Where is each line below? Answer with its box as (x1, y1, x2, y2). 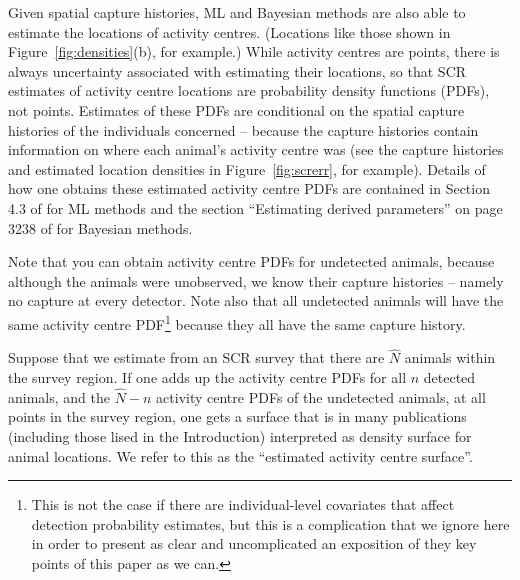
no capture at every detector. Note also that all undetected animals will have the (8, 290, 504, 311)
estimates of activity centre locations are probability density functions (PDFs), (8, 80, 490, 101)
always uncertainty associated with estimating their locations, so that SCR (8, 60, 467, 81)
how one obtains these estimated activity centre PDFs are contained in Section (8, 178, 490, 199)
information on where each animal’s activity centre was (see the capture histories (8, 139, 504, 160)
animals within (404, 347, 496, 368)
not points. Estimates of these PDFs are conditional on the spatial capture (8, 99, 465, 120)
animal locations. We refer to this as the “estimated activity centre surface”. (8, 445, 473, 466)
